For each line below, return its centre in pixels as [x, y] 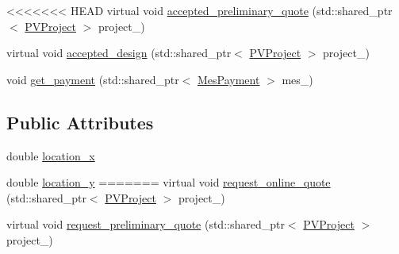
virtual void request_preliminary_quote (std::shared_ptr [146, 224]
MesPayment [229, 79]
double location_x [51, 155]
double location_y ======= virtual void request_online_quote [169, 182]
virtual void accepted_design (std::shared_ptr [119, 53]
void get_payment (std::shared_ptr [93, 79]
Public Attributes [80, 122]
